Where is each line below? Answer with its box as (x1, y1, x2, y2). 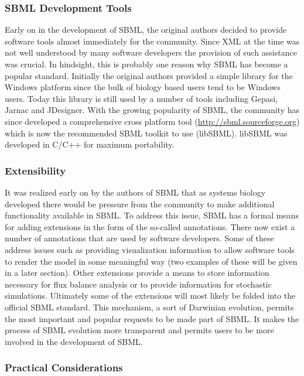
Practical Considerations (5, 360, 123, 375)
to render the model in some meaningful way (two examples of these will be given (5, 255, 298, 267)
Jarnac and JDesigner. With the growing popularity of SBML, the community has (5, 104, 299, 116)
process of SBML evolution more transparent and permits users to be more (5, 324, 274, 336)
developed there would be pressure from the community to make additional (5, 197, 275, 210)
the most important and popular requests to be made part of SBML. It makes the (5, 312, 299, 324)
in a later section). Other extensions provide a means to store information (5, 266, 269, 279)
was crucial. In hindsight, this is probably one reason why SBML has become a (5, 58, 288, 70)
